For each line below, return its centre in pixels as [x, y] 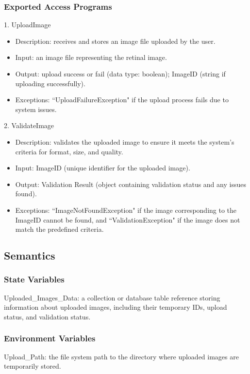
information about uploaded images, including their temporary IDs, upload [116, 307]
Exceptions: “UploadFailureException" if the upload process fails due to [122, 100]
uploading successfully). [50, 83]
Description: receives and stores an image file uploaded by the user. [115, 41]
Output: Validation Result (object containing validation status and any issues [131, 184]
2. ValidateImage [29, 125]
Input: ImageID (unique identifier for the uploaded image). [103, 168]
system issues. [36, 109]
